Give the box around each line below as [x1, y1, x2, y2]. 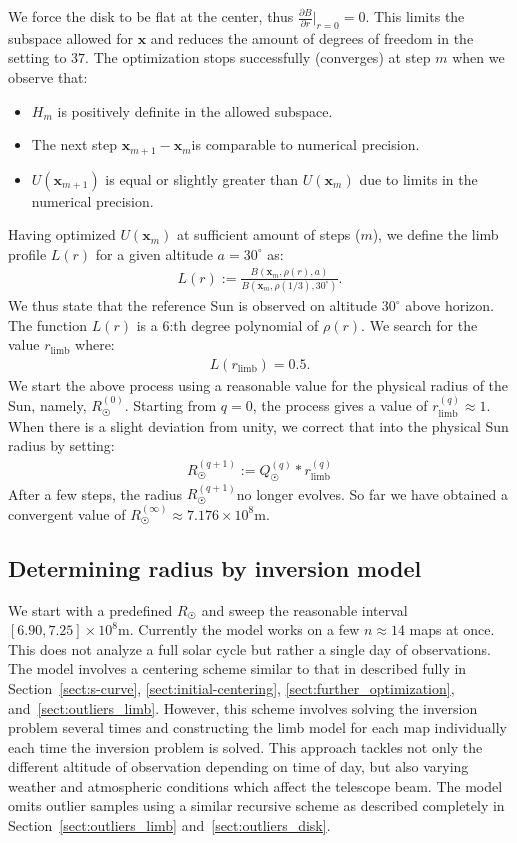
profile [8, 243, 47, 264]
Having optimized [8, 224, 116, 245]
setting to [8, 47, 67, 68]
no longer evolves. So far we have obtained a [236, 483, 508, 504]
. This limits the [365, 6, 465, 26]
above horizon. [405, 295, 494, 316]
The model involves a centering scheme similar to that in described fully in [8, 658, 467, 679]
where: [75, 334, 115, 355]
